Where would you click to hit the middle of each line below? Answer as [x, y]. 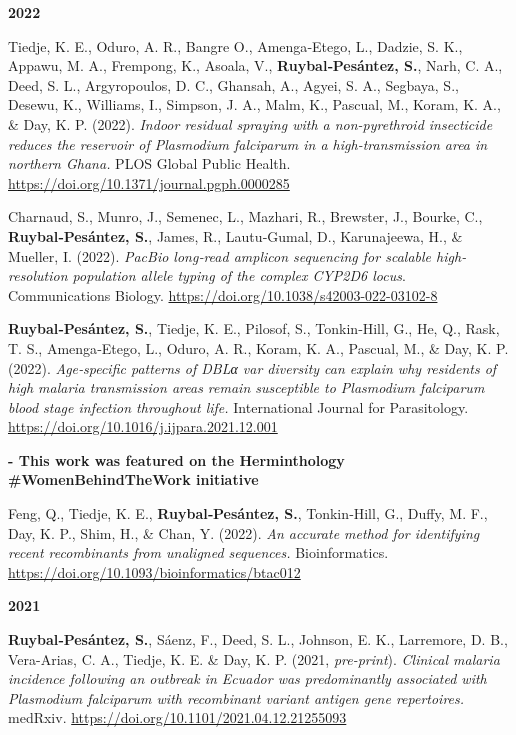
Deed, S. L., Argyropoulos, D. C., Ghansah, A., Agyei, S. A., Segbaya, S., [233, 84]
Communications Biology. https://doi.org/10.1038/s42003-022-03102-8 [223, 294]
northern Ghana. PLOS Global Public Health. [149, 163]
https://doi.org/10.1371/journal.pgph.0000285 [149, 182]
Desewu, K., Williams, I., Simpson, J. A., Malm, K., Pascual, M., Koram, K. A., [254, 104]
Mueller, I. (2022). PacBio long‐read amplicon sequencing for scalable [219, 255]
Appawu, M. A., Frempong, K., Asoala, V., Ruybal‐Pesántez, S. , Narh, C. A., [255, 65]
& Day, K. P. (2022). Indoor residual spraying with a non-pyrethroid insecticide [250, 123]
